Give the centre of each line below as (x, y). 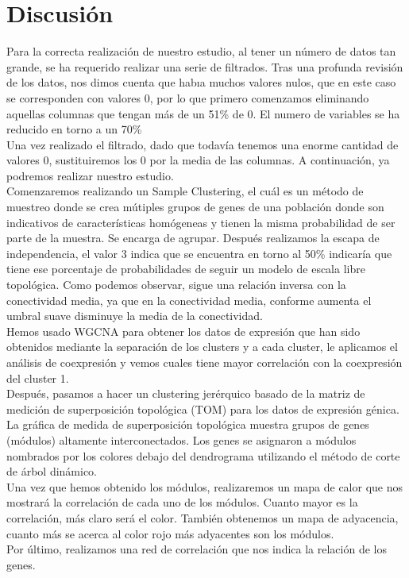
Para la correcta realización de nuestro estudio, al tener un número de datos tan (201, 51)
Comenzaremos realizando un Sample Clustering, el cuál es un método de (185, 191)
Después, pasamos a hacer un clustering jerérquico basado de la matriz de (186, 393)
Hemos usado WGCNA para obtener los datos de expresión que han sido (183, 331)
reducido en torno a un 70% (74, 129)
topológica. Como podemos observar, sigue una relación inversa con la (176, 285)
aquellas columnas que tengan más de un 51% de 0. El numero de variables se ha (203, 113)
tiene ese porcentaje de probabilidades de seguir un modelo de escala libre (186, 269)
